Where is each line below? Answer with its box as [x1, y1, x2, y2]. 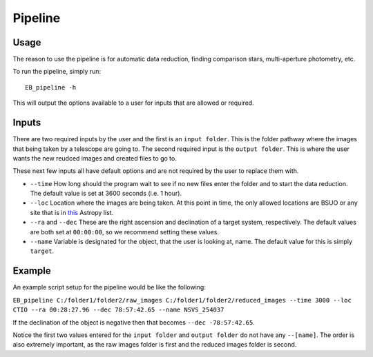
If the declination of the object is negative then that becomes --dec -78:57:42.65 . [12, 318, 255, 327]
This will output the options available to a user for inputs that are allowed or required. [12, 99, 255, 107]
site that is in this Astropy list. [30, 208, 114, 216]
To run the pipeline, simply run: [12, 68, 102, 76]
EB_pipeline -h [25, 83, 77, 91]
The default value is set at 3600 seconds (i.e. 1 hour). [30, 190, 182, 198]
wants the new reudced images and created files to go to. [12, 154, 178, 162]
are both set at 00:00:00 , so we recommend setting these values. [30, 227, 220, 236]
